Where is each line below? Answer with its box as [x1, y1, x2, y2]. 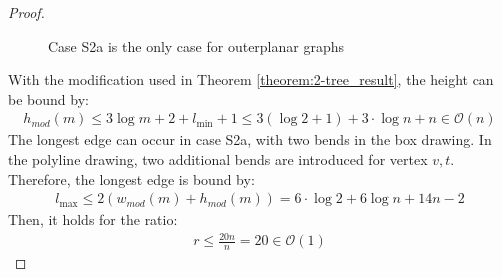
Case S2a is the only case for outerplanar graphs [48, 35, 345, 56]
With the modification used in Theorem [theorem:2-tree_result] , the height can [8, 69, 494, 90]
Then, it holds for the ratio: [8, 209, 178, 230]
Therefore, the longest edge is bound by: [8, 168, 255, 189]
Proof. [8, 2, 45, 22]
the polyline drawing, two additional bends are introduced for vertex [8, 149, 428, 169]
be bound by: [8, 88, 89, 109]
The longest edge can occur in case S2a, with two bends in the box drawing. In [8, 129, 492, 150]
